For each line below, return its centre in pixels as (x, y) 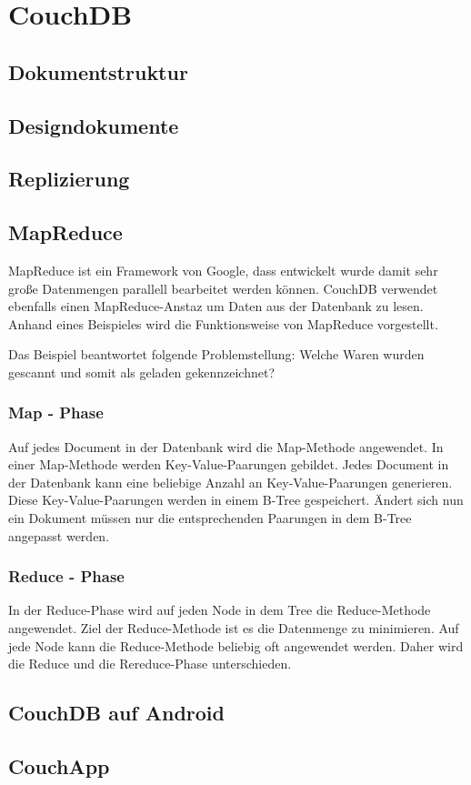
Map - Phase (56, 413)
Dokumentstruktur (98, 71)
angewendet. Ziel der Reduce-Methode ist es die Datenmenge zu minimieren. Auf (234, 628)
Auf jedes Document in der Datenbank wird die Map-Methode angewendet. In (226, 446)
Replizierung (69, 179)
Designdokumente (94, 125)
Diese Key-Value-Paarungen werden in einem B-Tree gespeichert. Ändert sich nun (236, 500)
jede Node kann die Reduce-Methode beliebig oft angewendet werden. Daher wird (236, 645)
